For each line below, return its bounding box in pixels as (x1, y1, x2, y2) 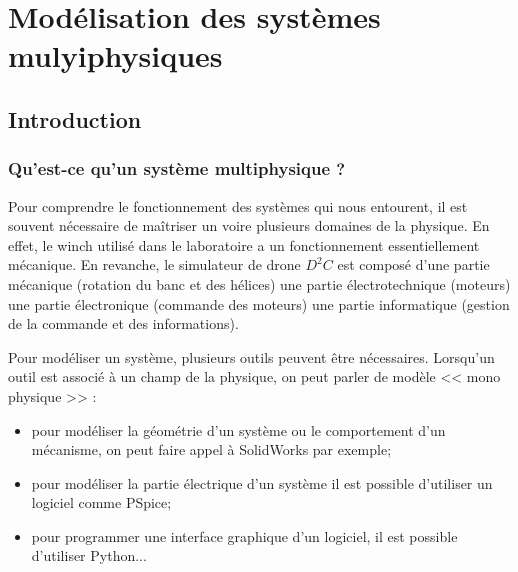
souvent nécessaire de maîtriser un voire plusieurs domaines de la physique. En (8, 215, 490, 236)
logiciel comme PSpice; (31, 492, 172, 513)
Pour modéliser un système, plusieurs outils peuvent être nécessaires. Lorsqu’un (8, 346, 495, 367)
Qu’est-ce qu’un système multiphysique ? (8, 156, 346, 181)
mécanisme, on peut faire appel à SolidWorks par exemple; (31, 439, 392, 460)
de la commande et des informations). (8, 313, 239, 334)
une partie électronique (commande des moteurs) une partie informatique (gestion (8, 293, 510, 314)
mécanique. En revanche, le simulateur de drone (8, 254, 301, 275)
